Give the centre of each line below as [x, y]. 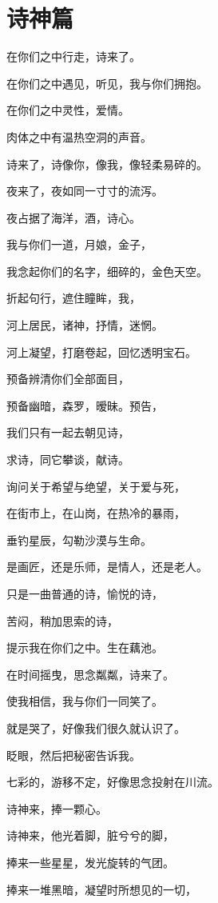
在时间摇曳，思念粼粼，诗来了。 [90, 674]
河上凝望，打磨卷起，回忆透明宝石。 [101, 352]
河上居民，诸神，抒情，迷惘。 [85, 325]
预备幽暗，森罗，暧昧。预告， [85, 405]
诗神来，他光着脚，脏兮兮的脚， [90, 835]
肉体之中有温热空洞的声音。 [79, 136]
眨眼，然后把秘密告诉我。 [73, 755]
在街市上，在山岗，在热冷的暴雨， [96, 513]
